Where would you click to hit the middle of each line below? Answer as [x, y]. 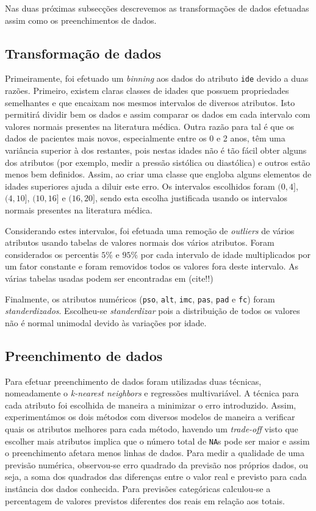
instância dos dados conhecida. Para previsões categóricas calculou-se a [138, 488]
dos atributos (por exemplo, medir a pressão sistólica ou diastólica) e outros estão [158, 162]
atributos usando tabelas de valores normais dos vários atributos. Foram [140, 242]
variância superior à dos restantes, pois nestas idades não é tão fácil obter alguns [156, 150]
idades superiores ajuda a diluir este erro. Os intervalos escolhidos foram [140, 186]
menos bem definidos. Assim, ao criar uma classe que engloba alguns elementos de [158, 174]
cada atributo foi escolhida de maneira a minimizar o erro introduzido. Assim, [151, 405]
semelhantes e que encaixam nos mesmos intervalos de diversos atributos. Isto [150, 102]
